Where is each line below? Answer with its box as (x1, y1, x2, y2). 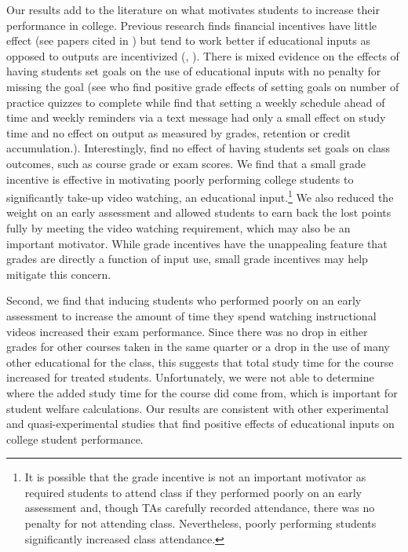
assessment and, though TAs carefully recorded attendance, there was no (24, 499, 375, 516)
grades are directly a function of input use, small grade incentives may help (6, 250, 368, 267)
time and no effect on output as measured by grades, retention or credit (6, 124, 352, 141)
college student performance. (6, 430, 144, 447)
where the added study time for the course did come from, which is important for (6, 384, 398, 400)
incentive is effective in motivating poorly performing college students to (6, 170, 354, 187)
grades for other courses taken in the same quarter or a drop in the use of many (6, 338, 390, 355)
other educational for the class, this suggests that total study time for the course (6, 353, 394, 370)
